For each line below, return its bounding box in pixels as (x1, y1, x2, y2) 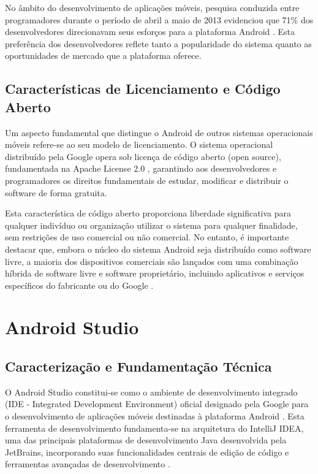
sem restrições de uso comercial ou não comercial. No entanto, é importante (5, 231, 289, 243)
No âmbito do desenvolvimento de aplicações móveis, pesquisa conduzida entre (5, 1, 300, 13)
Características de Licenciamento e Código (5, 79, 281, 98)
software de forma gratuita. (5, 186, 107, 199)
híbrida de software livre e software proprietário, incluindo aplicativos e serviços (5, 267, 305, 280)
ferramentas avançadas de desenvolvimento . (5, 457, 170, 470)
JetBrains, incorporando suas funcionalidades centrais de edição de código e (5, 445, 289, 458)
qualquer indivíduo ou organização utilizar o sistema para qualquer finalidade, (5, 218, 298, 231)
